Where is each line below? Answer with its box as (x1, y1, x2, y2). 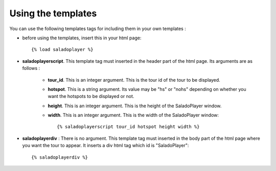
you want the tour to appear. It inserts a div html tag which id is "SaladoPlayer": (22, 142, 189, 149)
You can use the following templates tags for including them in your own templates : (9, 26, 186, 32)
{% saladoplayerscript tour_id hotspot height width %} (57, 124, 200, 130)
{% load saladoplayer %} (31, 46, 94, 53)
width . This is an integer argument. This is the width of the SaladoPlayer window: (48, 112, 219, 118)
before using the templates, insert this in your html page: (22, 35, 142, 41)
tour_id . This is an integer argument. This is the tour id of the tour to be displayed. (48, 77, 221, 83)
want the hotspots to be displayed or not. (48, 93, 134, 100)
